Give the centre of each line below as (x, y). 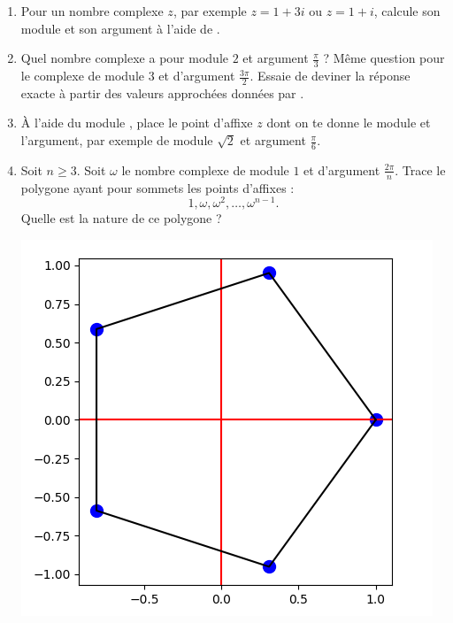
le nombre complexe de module (205, 169)
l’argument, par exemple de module (117, 140)
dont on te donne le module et (349, 123)
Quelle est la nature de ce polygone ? (121, 218)
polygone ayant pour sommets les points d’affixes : (157, 187)
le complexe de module (82, 76)
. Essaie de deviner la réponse (330, 76)
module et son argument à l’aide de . (120, 28)
